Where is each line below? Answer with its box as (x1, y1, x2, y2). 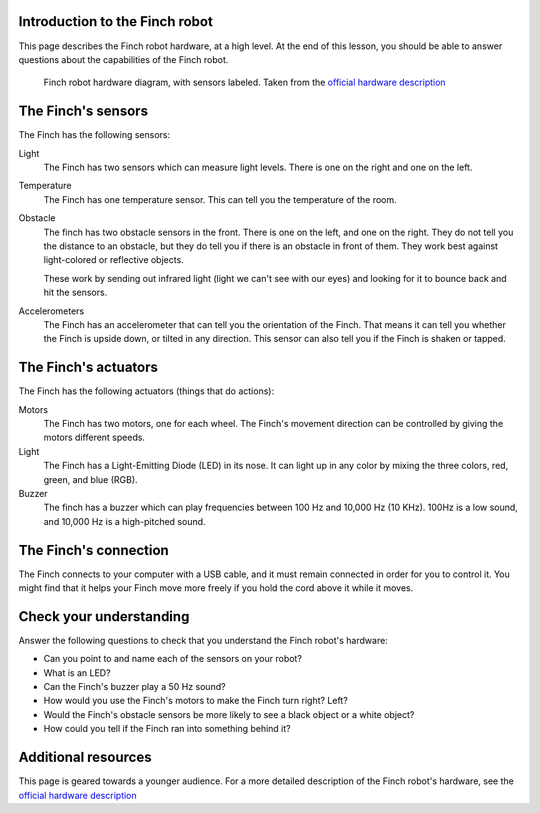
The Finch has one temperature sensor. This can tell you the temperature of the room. (43, 193, 397, 205)
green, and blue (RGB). (43, 473, 139, 485)
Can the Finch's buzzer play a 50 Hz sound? (43, 681, 226, 693)
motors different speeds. (43, 431, 145, 444)
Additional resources (18, 749, 152, 766)
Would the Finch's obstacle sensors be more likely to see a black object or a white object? (43, 708, 415, 720)
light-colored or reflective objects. (43, 254, 184, 266)
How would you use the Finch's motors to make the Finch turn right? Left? (43, 695, 349, 707)
